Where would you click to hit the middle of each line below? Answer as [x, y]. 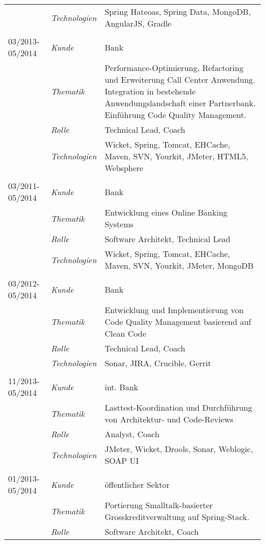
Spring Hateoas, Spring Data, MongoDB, [178, 11]
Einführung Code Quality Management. [176, 115]
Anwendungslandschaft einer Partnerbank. [180, 103]
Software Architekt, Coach [152, 531]
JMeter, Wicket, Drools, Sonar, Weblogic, [179, 449]
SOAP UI [122, 460]
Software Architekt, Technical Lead [167, 239]
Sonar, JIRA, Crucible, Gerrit [158, 363]
